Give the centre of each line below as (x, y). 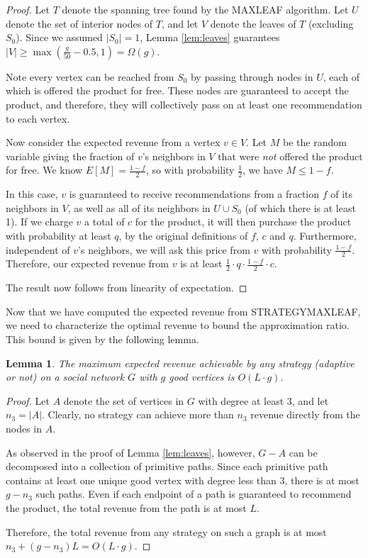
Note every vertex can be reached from (90, 76)
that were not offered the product (290, 156)
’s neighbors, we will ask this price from (164, 249)
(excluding (331, 23)
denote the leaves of (253, 23)
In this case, (32, 194)
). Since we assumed (59, 37)
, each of (341, 76)
